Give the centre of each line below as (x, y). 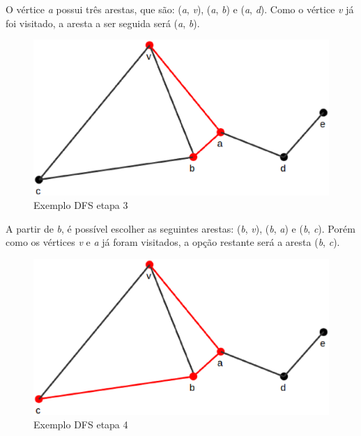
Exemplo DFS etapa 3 (81, 205)
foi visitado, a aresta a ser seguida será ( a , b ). (103, 23)
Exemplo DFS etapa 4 (81, 425)
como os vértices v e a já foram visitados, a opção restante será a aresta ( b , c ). (173, 242)
